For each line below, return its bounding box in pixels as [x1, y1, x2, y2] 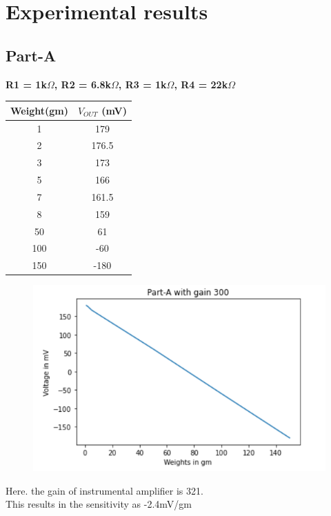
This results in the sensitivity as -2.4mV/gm [6, 497, 192, 511]
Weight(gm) [10, 103, 68, 117]
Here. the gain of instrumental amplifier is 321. [6, 483, 203, 497]
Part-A [6, 44, 57, 66]
